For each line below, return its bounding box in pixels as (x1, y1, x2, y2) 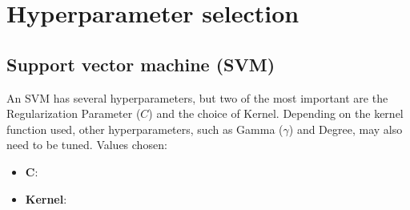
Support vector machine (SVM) (6, 51, 275, 76)
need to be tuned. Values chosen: (6, 136, 167, 153)
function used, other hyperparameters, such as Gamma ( (6, 120, 283, 137)
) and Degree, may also (288, 120, 403, 137)
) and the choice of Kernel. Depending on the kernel (148, 105, 404, 122)
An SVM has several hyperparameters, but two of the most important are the (6, 89, 388, 106)
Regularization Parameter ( (6, 105, 141, 122)
